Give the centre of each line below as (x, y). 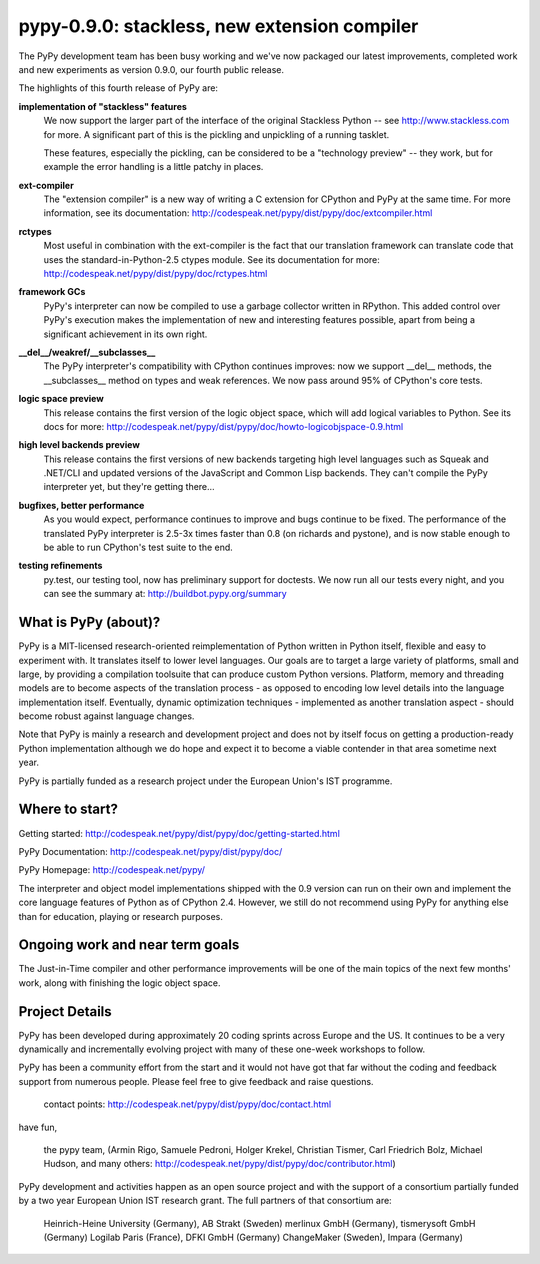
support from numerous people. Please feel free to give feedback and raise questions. (196, 1081)
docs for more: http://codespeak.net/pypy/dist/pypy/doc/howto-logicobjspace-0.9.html (223, 426)
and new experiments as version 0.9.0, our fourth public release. (151, 69)
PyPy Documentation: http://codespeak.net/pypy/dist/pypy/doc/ (150, 851)
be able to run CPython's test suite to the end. (138, 547)
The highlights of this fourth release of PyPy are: (118, 88)
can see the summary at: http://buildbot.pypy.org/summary (165, 594)
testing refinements (60, 566)
